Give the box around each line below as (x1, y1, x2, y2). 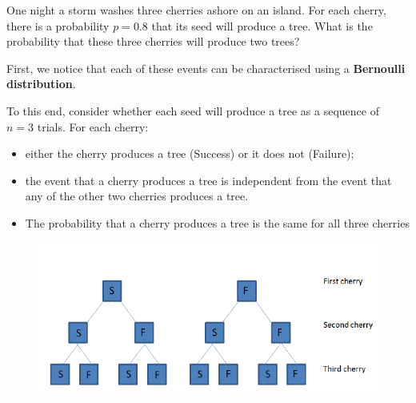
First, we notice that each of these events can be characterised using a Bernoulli (6, 59, 406, 76)
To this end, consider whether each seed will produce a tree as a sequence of (6, 102, 379, 119)
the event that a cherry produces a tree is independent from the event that (25, 171, 392, 188)
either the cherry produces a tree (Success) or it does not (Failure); (25, 145, 354, 162)
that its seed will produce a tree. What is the (151, 17, 373, 34)
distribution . (6, 75, 76, 92)
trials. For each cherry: (37, 118, 149, 135)
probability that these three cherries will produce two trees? (6, 33, 300, 50)
